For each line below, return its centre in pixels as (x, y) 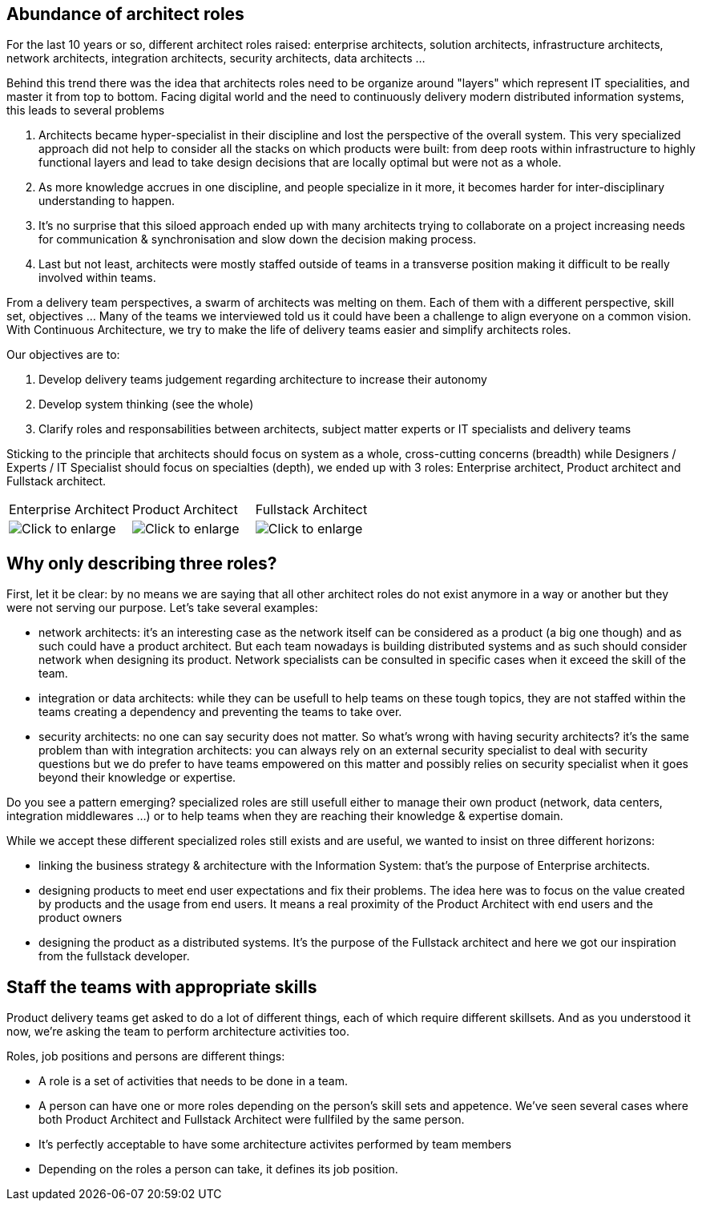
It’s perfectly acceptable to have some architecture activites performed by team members (275, 1145)
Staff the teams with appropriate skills (162, 987)
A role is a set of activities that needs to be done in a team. (193, 1081)
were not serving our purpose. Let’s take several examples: (162, 608)
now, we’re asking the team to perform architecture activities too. (178, 1032)
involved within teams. (97, 278)
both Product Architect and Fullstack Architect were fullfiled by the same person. (252, 1120)
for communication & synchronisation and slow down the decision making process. (258, 239)
